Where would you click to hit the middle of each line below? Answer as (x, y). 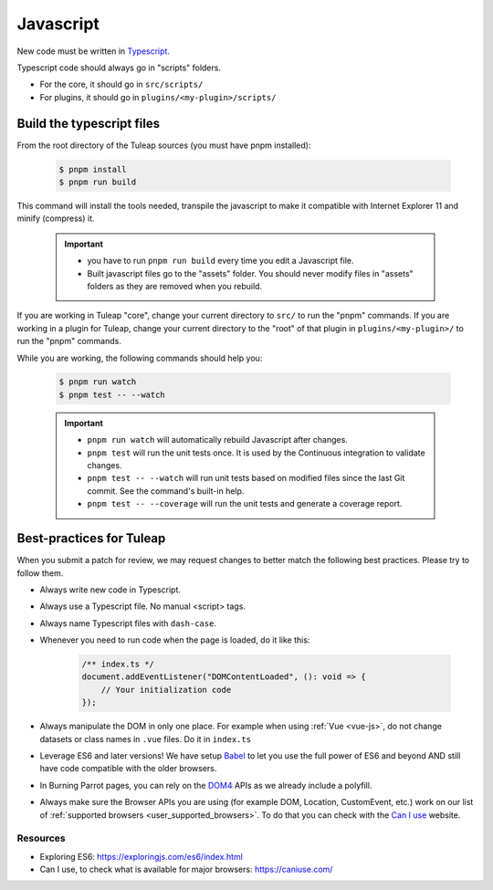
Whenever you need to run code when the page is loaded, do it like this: (175, 640)
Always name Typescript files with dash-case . (128, 623)
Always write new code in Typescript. (110, 590)
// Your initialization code (166, 690)
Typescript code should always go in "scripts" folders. (119, 68)
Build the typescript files (88, 123)
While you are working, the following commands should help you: (140, 358)
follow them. (40, 573)
